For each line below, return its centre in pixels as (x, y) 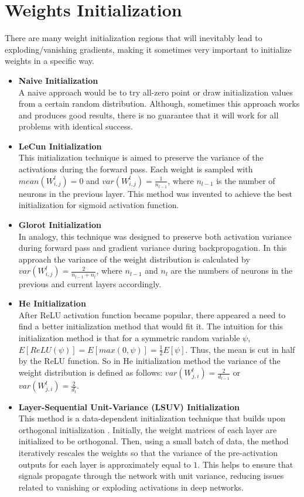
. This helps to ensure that (245, 464)
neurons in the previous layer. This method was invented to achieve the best (155, 193)
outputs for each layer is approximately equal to (105, 464)
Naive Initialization (58, 80)
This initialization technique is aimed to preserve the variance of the (141, 157)
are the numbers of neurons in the (232, 270)
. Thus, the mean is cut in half (240, 349)
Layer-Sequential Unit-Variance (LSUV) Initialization (129, 406)
